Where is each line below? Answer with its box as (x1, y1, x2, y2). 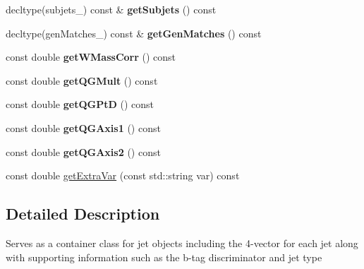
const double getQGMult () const (6, 73, 158, 88)
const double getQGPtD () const (6, 97, 154, 112)
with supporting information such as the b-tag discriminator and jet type (6, 249, 322, 264)
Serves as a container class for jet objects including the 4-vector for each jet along (6, 235, 358, 250)
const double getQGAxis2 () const (6, 144, 161, 159)
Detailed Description (6, 203, 160, 225)
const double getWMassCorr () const (6, 49, 176, 64)
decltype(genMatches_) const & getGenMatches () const (6, 25, 262, 40)
